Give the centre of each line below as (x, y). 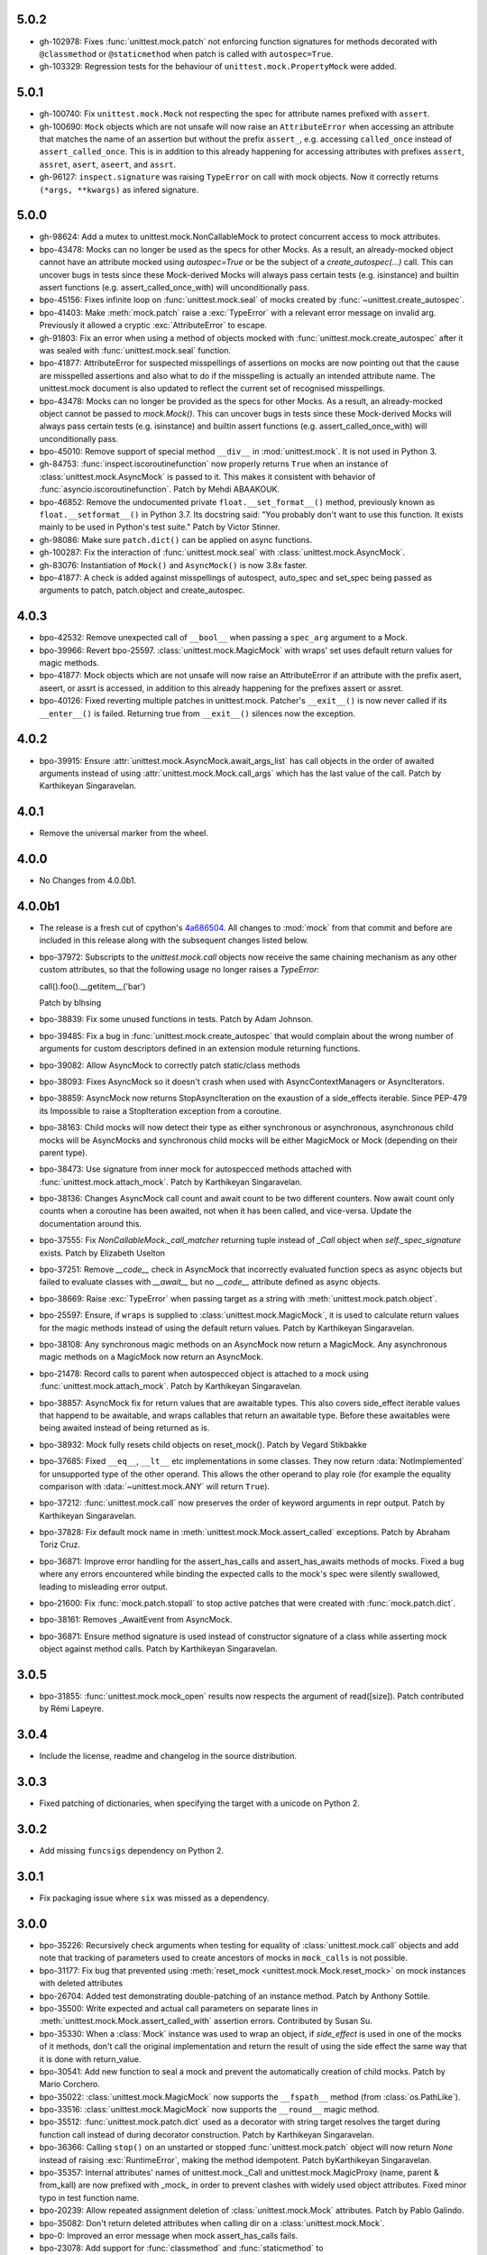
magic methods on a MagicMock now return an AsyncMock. (151, 1357)
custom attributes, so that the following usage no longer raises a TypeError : (179, 970)
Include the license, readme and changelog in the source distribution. (168, 1756)
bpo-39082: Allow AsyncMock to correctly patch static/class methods (170, 1065)
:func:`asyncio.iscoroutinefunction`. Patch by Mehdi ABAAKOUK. (160, 489)
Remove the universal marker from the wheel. (124, 833)
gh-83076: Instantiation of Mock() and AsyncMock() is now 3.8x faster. (174, 565)
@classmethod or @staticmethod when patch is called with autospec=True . (186, 53)
